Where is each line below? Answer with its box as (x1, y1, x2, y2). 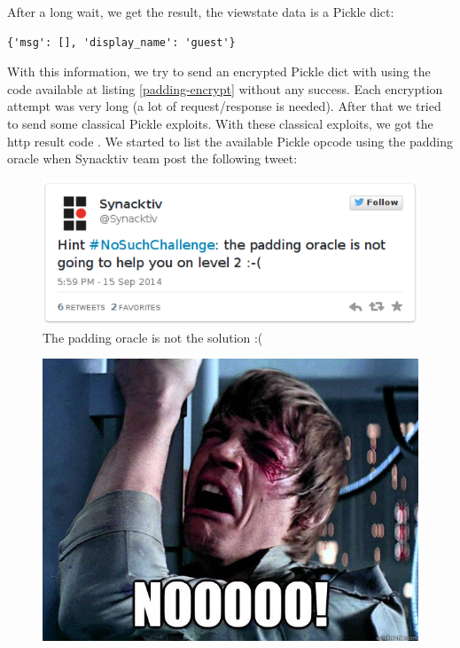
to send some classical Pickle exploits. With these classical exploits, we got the (7, 114, 433, 132)
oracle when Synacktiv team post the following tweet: (7, 149, 298, 168)
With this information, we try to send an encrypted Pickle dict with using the (7, 62, 431, 81)
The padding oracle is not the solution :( (43, 328, 263, 346)
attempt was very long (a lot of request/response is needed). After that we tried (7, 97, 441, 115)
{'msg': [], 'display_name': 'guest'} (7, 36, 236, 49)
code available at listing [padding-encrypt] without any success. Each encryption (7, 79, 443, 98)
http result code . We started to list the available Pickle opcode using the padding (7, 131, 454, 150)
